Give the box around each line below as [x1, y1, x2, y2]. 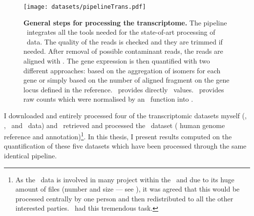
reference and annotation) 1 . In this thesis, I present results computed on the [4, 130, 232, 141]
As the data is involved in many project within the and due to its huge [15, 174, 234, 184]
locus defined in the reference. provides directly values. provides [23, 84, 224, 94]
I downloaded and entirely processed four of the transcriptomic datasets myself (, [4, 110, 247, 120]
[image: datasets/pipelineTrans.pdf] [23, 3, 146, 10]
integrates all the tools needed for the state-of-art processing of [26, 27, 215, 37]
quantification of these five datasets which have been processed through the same [4, 141, 247, 151]
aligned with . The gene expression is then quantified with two [23, 56, 210, 66]
